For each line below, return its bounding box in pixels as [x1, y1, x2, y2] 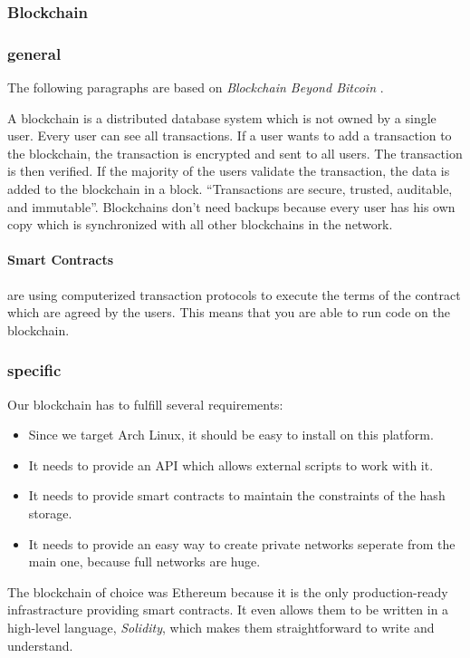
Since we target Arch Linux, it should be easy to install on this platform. [28, 425, 434, 444]
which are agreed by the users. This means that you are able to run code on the [7, 303, 450, 322]
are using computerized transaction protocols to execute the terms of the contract [7, 285, 461, 304]
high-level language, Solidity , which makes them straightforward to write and [7, 617, 435, 636]
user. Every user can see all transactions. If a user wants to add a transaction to [7, 126, 452, 145]
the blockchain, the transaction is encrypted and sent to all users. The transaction [7, 143, 463, 162]
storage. [28, 503, 72, 522]
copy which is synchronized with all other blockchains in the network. [7, 215, 393, 234]
